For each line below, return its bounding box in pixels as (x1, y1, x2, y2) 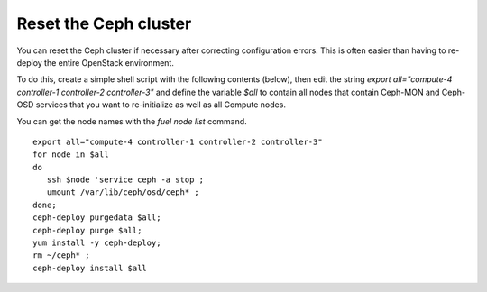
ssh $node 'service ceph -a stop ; (46, 175, 205, 185)
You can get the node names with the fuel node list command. (16, 115, 247, 126)
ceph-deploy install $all (32, 262, 148, 273)
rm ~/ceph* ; (32, 251, 90, 260)
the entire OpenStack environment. (43, 57, 175, 68)
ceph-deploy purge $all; (32, 225, 142, 235)
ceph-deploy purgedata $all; (32, 213, 161, 223)
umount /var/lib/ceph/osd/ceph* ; (46, 187, 200, 197)
